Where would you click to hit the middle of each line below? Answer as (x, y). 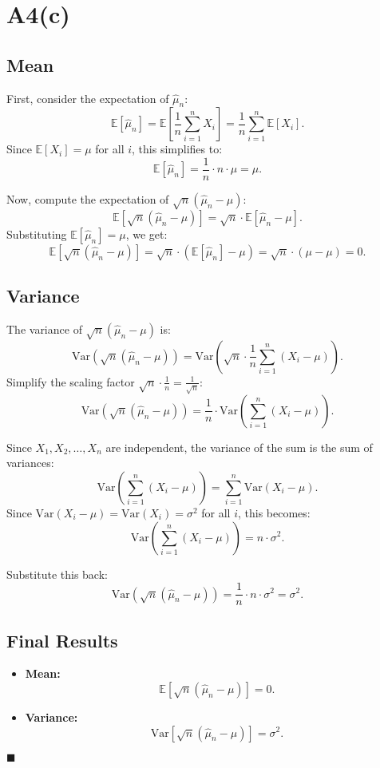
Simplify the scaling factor (71, 381)
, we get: (146, 234)
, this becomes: (274, 512)
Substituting (37, 234)
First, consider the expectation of (88, 98)
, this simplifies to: (177, 149)
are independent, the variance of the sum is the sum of (239, 447)
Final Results (62, 640)
